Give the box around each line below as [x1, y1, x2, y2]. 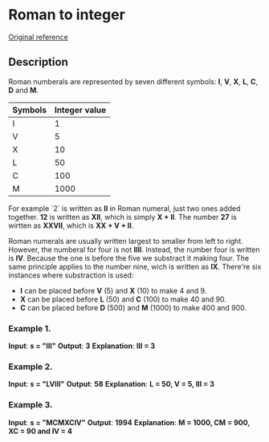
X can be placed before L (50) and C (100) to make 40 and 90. [19, 294, 227, 304]
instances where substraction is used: [8, 270, 134, 280]
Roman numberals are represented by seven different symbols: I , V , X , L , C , [8, 76, 259, 86]
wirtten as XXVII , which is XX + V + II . [8, 221, 134, 230]
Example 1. [8, 322, 51, 334]
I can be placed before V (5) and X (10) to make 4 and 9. [19, 286, 207, 295]
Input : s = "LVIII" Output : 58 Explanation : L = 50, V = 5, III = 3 [8, 379, 215, 389]
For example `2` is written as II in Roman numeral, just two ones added [8, 203, 241, 213]
